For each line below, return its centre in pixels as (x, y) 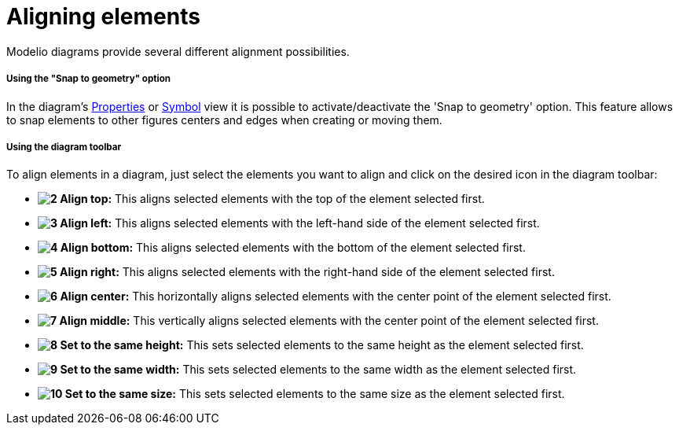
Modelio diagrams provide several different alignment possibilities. (178, 51)
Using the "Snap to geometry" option (89, 79)
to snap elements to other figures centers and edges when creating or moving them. (224, 120)
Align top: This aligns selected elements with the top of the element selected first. (272, 199)
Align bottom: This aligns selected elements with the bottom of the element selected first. (293, 248)
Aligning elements (103, 17)
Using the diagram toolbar (64, 147)
